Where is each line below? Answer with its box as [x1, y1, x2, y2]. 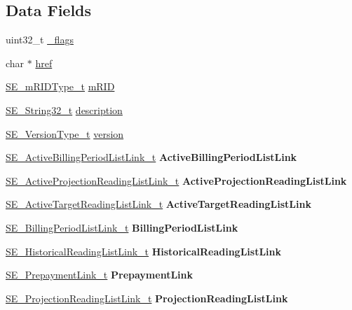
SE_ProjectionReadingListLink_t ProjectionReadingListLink [6, 290, 288, 305]
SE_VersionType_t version [6, 126, 124, 141]
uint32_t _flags [6, 32, 74, 47]
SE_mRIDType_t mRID [6, 79, 115, 94]
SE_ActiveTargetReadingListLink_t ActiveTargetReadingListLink [6, 197, 311, 211]
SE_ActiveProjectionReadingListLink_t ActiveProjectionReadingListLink [6, 173, 347, 188]
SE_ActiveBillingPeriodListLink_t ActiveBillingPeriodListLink [6, 150, 297, 164]
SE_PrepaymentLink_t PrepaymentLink [6, 267, 193, 282]
